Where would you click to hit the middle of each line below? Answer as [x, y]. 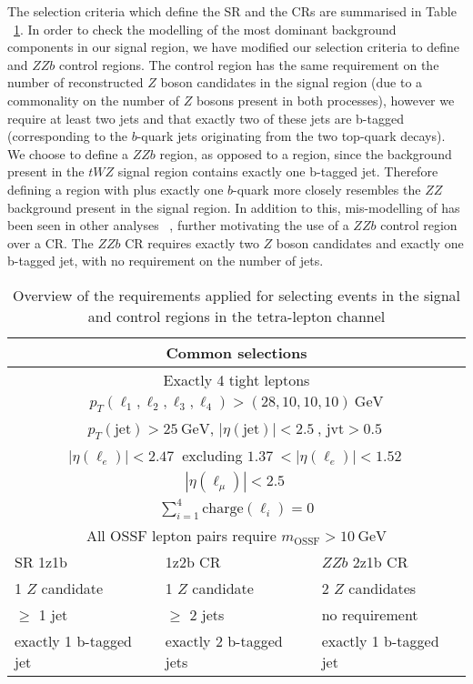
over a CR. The [50, 242]
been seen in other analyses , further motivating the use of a [178, 225]
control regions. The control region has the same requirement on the [249, 64]
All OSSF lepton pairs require [181, 536]
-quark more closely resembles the [327, 189]
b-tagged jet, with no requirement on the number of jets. [166, 261]
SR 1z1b [41, 562]
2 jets [207, 615]
